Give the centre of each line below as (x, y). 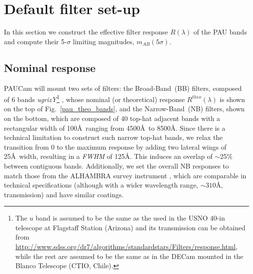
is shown (232, 99)
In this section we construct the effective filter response (86, 32)
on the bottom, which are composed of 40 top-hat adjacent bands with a (112, 118)
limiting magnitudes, (103, 41)
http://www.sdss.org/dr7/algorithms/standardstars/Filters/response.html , (126, 247)
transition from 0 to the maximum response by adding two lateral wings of (115, 146)
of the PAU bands (220, 32)
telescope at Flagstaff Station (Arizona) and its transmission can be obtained (130, 227)
